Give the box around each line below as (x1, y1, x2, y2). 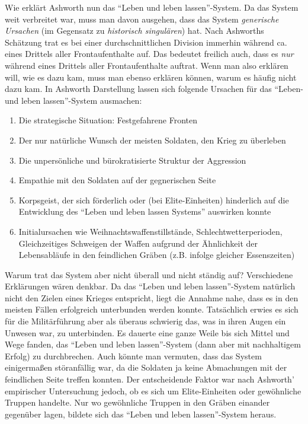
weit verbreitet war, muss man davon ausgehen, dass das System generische (5, 12, 279, 25)
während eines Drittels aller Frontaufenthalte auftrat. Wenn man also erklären (5, 59, 288, 71)
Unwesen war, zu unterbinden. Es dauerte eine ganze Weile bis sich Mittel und (5, 326, 290, 339)
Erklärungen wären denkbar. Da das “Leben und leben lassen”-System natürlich (5, 280, 296, 292)
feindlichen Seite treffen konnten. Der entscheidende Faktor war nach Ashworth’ (5, 373, 294, 385)
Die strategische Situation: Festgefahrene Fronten (18, 114, 197, 126)
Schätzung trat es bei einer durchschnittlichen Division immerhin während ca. (5, 36, 287, 48)
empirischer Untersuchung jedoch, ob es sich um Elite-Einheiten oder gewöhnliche (5, 384, 301, 397)
